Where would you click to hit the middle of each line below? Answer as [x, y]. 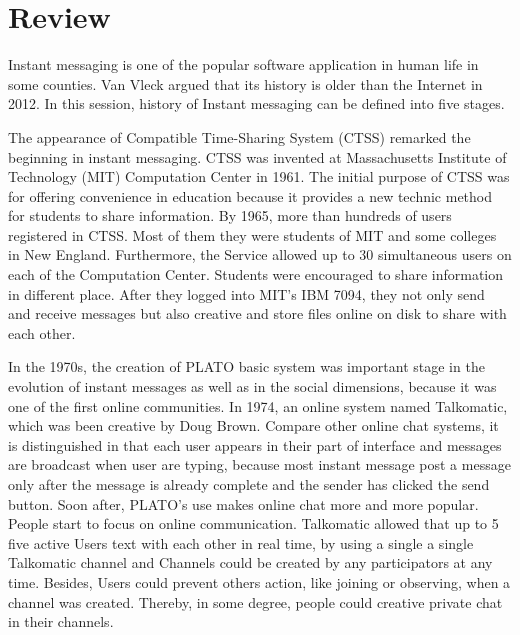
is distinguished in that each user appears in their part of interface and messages [255, 444]
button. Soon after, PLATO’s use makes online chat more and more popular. [243, 503]
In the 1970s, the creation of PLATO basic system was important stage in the [246, 366]
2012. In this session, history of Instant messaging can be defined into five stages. [256, 103]
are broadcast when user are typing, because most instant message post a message [259, 464]
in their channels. [61, 621]
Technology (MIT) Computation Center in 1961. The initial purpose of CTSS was [259, 176]
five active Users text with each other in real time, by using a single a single [241, 542]
